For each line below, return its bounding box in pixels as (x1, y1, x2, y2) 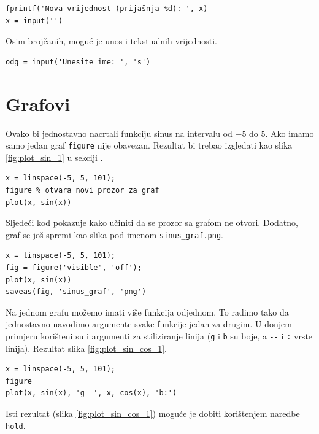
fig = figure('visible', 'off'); (6, 263, 142, 272)
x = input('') (6, 16, 63, 25)
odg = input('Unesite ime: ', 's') (6, 57, 151, 66)
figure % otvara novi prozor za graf (6, 185, 159, 195)
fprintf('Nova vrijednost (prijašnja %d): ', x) (6, 4, 208, 13)
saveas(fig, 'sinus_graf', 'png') (6, 287, 147, 296)
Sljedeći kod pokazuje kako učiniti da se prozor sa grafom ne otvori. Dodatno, (6, 216, 298, 229)
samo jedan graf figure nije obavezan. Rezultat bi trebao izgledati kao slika (6, 139, 293, 152)
